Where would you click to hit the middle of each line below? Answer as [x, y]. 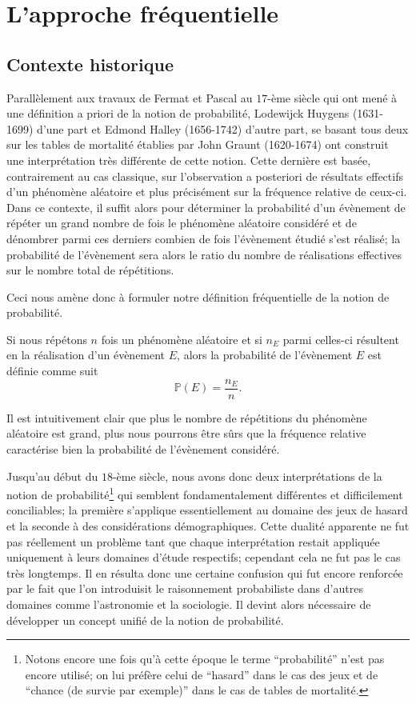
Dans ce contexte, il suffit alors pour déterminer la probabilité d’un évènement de [206, 207]
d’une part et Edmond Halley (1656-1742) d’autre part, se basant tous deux [223, 128]
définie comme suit [52, 371]
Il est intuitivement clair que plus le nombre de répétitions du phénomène [187, 417]
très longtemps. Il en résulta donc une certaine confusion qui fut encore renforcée [205, 572]
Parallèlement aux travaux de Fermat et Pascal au [130, 97]
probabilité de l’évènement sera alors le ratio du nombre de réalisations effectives [204, 254]
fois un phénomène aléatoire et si [182, 339]
